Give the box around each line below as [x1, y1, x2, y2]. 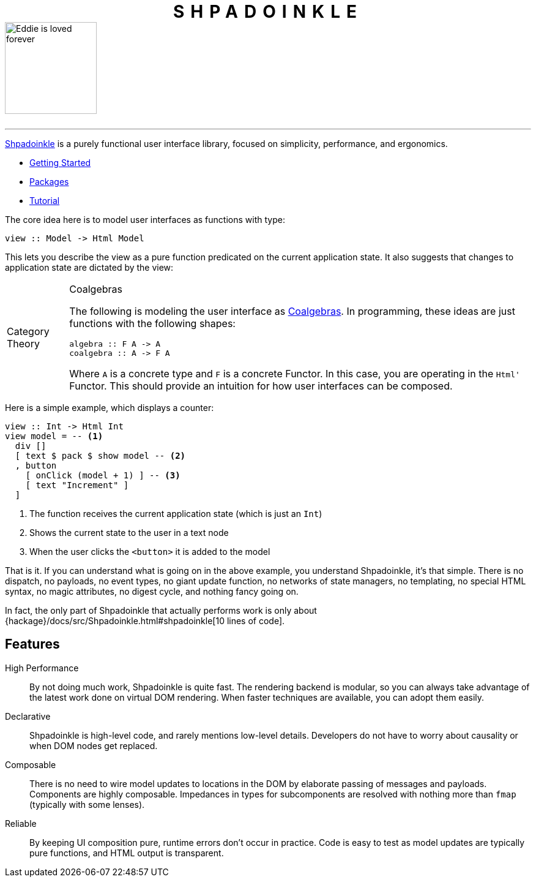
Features [5, 636, 60, 652]
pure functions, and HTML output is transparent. [29, 847, 224, 858]
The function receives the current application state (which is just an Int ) [29, 508, 322, 519]
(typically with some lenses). [29, 799, 145, 810]
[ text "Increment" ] [25, 480, 129, 490]
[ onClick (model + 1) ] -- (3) [25, 470, 181, 480]
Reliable [5, 818, 37, 829]
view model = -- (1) [5, 431, 103, 441]
